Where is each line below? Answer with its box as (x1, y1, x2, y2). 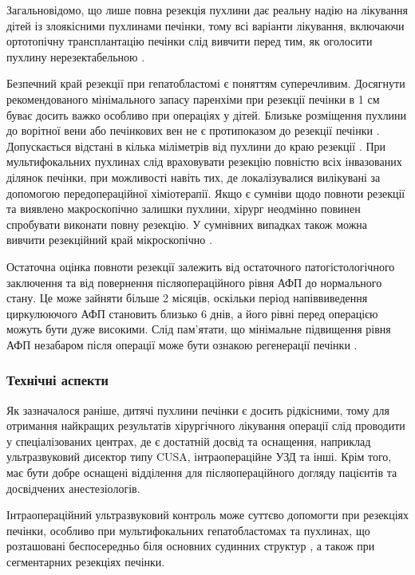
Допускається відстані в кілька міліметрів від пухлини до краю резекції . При (6, 137, 386, 154)
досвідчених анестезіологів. (6, 479, 140, 496)
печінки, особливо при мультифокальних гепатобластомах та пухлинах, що (6, 522, 370, 538)
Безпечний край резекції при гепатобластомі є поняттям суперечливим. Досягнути (6, 75, 405, 92)
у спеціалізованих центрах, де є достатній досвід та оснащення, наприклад (6, 432, 371, 449)
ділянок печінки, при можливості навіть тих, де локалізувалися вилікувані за (6, 168, 381, 185)
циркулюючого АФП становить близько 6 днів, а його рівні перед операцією (6, 305, 378, 321)
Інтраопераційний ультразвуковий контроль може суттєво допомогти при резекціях (6, 506, 409, 523)
